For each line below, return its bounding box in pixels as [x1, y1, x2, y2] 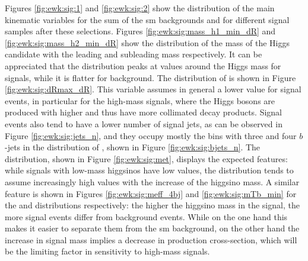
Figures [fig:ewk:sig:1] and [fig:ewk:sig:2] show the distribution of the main [5, 2, 275, 14]
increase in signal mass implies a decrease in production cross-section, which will [5, 233, 297, 246]
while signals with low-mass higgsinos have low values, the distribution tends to [5, 164, 294, 176]
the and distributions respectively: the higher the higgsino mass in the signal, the [5, 199, 300, 211]
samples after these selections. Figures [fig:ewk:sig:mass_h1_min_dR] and [5, 25, 276, 37]
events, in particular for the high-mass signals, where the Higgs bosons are [5, 94, 275, 107]
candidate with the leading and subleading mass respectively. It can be [5, 48, 262, 60]
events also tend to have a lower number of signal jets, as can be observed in [5, 117, 282, 130]
